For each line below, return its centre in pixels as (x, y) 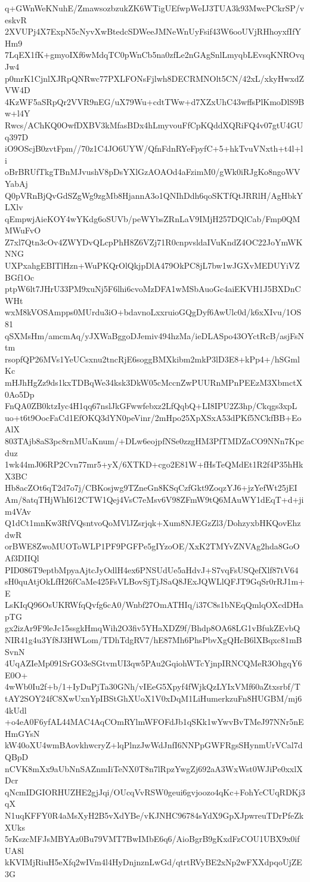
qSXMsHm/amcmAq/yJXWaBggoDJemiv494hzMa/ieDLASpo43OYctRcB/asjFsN (155, 335)
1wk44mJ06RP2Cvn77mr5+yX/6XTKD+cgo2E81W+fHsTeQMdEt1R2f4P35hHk (154, 464)
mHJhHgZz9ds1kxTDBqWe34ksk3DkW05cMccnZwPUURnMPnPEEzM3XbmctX (154, 382)
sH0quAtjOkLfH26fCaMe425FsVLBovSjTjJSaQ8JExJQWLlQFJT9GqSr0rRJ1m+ (155, 581)
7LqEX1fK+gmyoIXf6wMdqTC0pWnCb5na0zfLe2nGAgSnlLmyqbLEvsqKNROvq (155, 55)
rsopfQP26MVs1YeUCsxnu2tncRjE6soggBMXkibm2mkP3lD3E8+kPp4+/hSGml (152, 359)
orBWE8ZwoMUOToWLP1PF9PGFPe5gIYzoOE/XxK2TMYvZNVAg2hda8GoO (152, 546)
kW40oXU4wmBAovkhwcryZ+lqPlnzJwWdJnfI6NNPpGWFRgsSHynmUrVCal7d (154, 745)
